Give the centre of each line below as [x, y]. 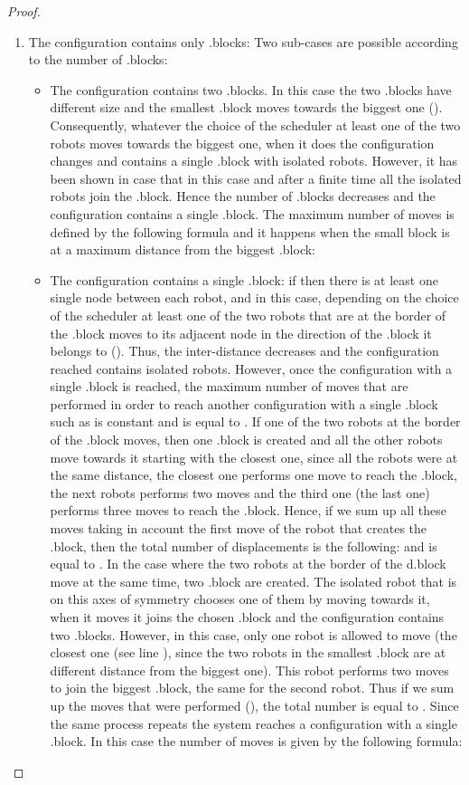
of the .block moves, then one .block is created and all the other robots [246, 440]
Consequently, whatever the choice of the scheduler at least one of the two [255, 124]
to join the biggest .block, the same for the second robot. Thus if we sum [252, 688]
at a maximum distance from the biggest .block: [183, 249]
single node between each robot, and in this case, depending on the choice [254, 297]
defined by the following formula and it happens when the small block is [250, 231]
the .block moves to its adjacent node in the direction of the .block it [241, 333]
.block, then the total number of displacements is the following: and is [244, 546]
